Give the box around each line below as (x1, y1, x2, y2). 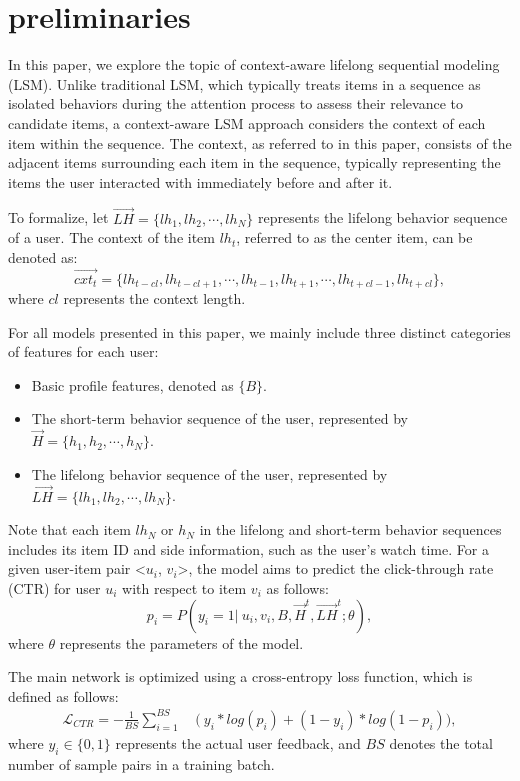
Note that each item (8, 519, 131, 540)
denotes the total (389, 732, 493, 753)
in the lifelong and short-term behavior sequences (199, 519, 502, 540)
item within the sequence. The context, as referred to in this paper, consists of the (8, 132, 512, 153)
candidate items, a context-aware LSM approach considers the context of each (8, 112, 486, 133)
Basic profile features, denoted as (31, 374, 234, 395)
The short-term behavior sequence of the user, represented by (31, 408, 408, 429)
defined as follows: (8, 685, 119, 706)
